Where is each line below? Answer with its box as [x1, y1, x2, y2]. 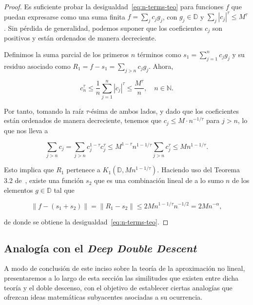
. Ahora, [148, 61, 174, 71]
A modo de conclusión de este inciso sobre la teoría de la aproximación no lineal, [4, 263, 245, 273]
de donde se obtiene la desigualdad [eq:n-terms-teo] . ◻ [4, 216, 169, 226]
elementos [4, 184, 33, 195]
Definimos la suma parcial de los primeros [4, 49, 129, 59]
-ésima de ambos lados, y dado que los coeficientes [89, 105, 239, 116]
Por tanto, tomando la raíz [4, 105, 84, 116]
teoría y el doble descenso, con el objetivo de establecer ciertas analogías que [4, 282, 233, 292]
